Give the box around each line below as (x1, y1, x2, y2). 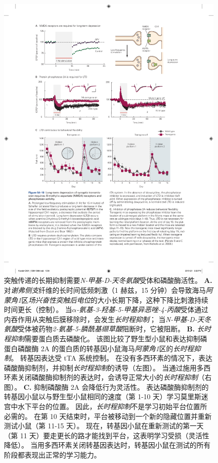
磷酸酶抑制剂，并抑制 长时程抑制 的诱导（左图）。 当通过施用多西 (4, 362, 211, 372)
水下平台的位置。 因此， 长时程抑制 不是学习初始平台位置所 (17, 401, 207, 412)
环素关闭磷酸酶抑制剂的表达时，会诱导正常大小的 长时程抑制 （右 (4, 372, 212, 382)
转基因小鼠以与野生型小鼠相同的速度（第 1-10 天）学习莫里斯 (4, 391, 201, 402)
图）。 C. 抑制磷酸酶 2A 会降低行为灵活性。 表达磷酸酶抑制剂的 (4, 381, 209, 392)
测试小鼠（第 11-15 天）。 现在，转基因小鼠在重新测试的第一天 (4, 420, 204, 431)
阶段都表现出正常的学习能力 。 (4, 450, 101, 460)
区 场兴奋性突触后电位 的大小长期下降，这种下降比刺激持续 (21, 294, 209, 305)
